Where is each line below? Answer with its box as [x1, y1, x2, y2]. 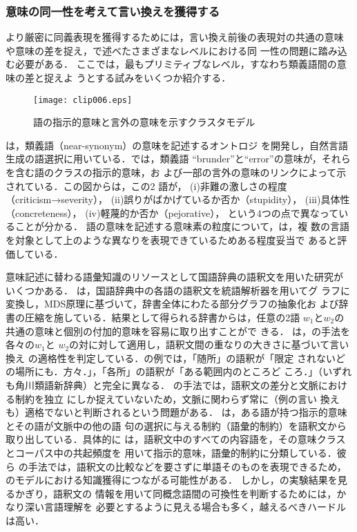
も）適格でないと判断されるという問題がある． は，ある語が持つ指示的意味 [6, 405, 347, 419]
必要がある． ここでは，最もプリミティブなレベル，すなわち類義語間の [15, 57, 337, 71]
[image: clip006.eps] [33, 95, 133, 105]
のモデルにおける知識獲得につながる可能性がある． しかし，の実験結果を [6, 473, 338, 487]
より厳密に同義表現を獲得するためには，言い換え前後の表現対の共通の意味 [6, 30, 344, 44]
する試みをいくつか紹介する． [95, 70, 231, 84]
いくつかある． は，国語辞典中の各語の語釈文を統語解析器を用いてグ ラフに [6, 283, 350, 297]
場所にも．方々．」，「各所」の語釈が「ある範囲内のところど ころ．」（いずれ [15, 364, 352, 379]
